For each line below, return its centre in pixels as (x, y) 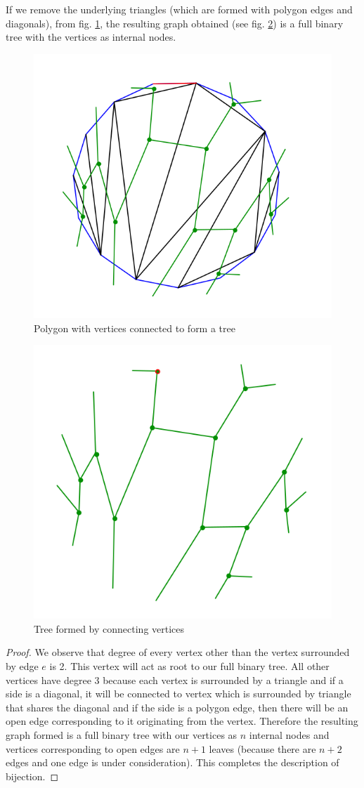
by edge (22, 666)
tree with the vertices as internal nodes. (91, 37)
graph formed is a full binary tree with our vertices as (122, 735)
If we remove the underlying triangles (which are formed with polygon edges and (179, 9)
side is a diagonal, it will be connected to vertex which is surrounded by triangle (178, 694)
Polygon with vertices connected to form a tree (135, 328)
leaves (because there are (262, 748)
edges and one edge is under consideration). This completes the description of (173, 762)
